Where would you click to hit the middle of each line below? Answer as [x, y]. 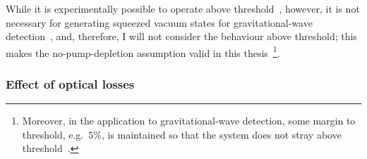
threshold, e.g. [53, 134]
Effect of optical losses [70, 83]
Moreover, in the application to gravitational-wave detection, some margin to [189, 121]
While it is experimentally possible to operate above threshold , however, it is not [183, 8]
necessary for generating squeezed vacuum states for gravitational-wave [159, 22]
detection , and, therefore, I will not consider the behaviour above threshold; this [181, 36]
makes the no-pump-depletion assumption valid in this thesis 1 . [143, 51]
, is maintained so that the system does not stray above [221, 134]
